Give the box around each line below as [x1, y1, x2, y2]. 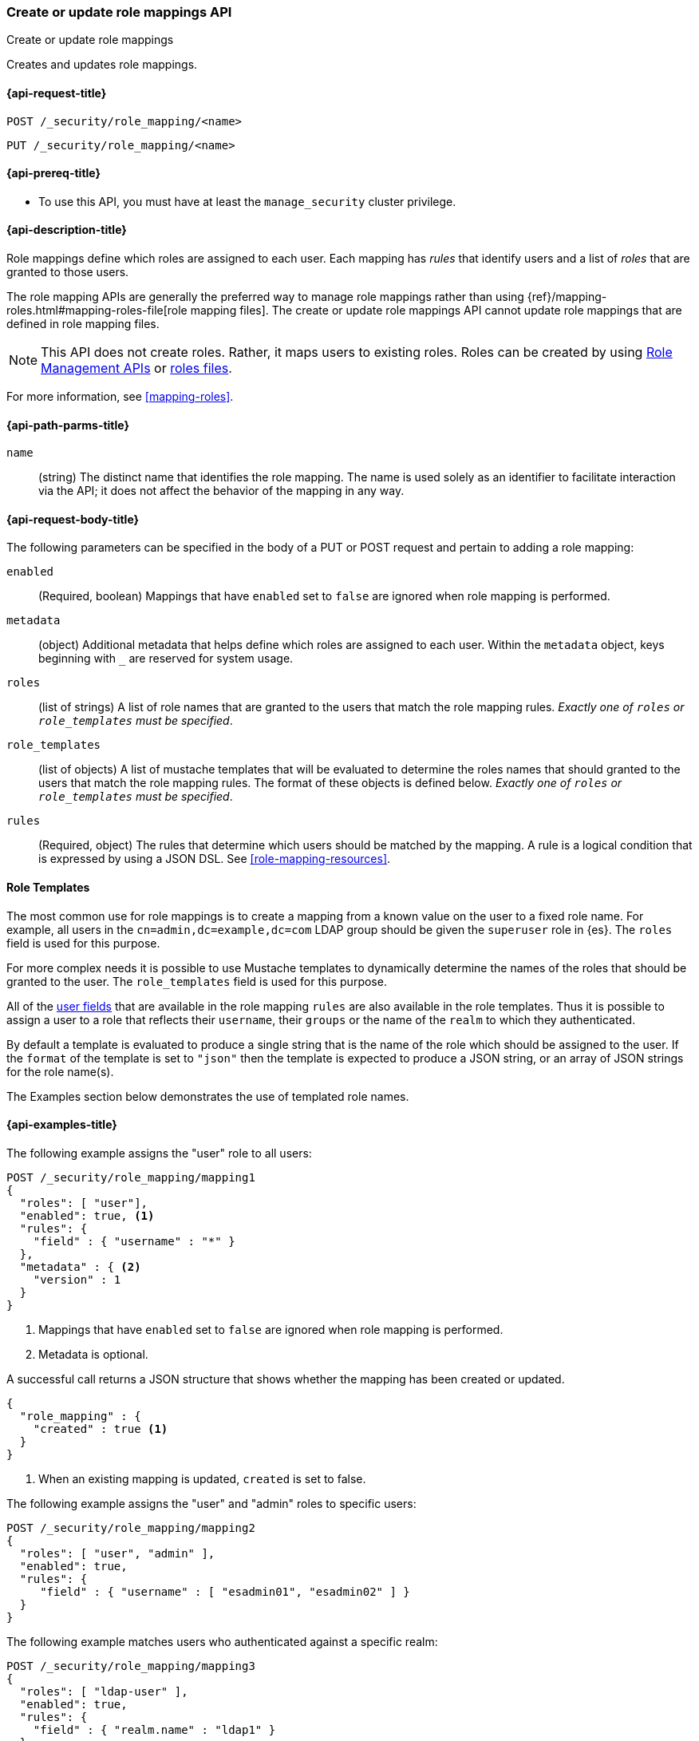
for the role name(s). [6, 1064, 114, 1078]
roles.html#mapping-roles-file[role [6, 303, 188, 318]
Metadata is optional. [38, 1347, 148, 1361]
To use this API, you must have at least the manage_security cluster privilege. [38, 194, 456, 208]
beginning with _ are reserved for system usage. [38, 651, 294, 666]
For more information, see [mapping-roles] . [6, 390, 234, 404]
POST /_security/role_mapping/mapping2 [6, 1521, 255, 1534]
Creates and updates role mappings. [6, 57, 198, 72]
